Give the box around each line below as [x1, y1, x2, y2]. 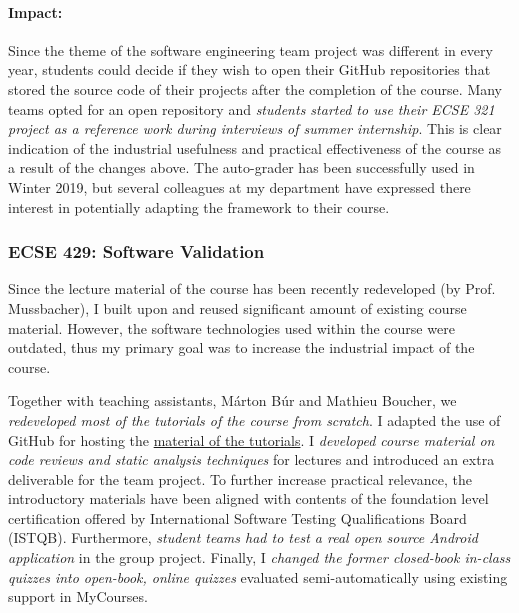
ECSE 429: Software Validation [8, 239, 265, 264]
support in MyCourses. [8, 586, 148, 607]
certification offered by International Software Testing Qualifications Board [8, 507, 467, 528]
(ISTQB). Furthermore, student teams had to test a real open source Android [8, 527, 478, 548]
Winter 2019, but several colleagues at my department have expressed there [8, 176, 471, 197]
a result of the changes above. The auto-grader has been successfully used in [8, 157, 475, 178]
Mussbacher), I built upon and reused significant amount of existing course [8, 297, 467, 318]
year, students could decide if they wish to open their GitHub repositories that [8, 59, 491, 80]
